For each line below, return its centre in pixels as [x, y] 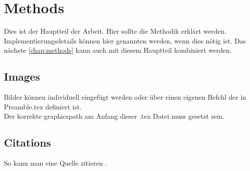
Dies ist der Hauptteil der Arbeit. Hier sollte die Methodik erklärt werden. [115, 31]
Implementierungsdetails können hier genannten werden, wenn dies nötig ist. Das [125, 40]
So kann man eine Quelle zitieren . [56, 163]
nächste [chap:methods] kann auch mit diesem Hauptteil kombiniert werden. [118, 50]
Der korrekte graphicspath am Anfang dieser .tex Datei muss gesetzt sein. [114, 116]
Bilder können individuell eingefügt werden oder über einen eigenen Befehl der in [125, 97]
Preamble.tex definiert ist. [43, 106]
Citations [28, 142]
